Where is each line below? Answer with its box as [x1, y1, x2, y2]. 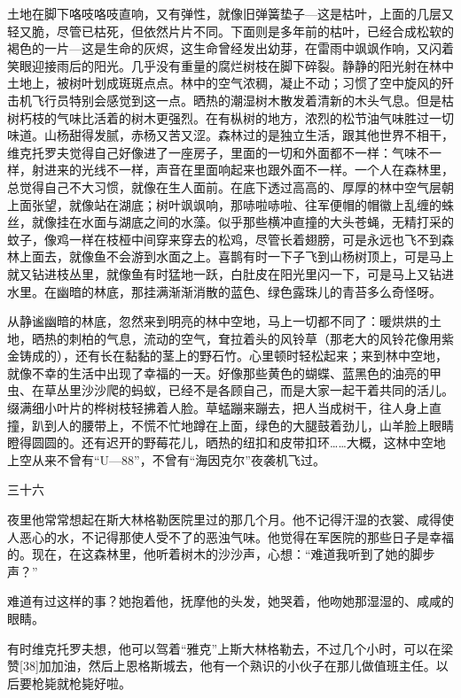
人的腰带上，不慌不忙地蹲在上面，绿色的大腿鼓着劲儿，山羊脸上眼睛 [56, 415, 454, 434]
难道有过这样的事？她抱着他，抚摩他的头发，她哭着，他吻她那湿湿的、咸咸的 [7, 592, 454, 610]
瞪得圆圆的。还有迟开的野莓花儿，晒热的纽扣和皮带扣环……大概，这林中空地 [7, 433, 446, 452]
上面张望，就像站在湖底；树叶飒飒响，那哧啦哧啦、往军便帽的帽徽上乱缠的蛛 [7, 195, 454, 213]
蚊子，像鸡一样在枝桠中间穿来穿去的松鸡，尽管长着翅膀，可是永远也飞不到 [7, 229, 441, 248]
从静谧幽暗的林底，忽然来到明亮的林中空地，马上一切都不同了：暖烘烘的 [7, 312, 429, 330]
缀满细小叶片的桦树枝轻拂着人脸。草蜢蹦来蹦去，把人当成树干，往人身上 [7, 399, 429, 417]
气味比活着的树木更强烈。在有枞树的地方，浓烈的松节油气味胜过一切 [56, 108, 454, 127]
